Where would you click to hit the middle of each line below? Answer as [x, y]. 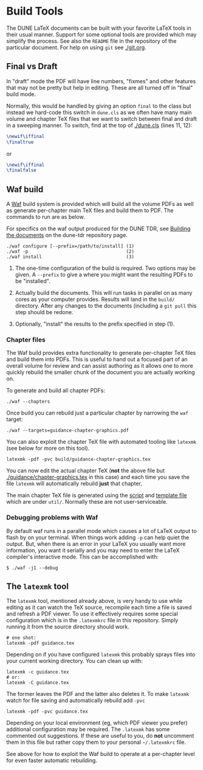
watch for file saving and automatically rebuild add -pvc [76, 701]
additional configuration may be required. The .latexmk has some [88, 729]
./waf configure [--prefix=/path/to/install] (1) [71, 246]
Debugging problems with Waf [52, 518]
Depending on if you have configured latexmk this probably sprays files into [101, 655]
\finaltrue [20, 142]
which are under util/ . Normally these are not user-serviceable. [87, 502]
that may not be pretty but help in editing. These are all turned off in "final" [100, 88]
